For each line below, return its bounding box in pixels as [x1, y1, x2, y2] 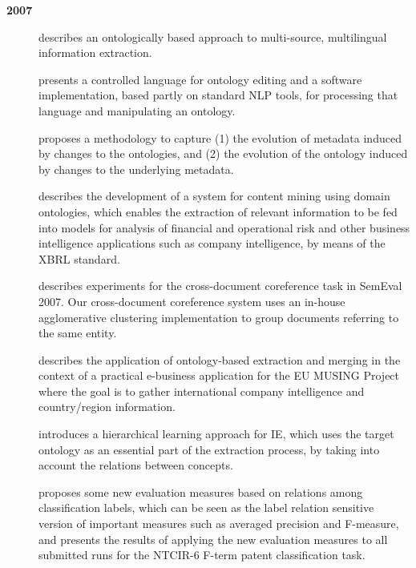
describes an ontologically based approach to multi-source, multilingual [38, 28, 387, 45]
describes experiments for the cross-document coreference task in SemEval [38, 277, 402, 294]
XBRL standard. [38, 250, 120, 267]
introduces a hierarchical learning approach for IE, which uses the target [38, 425, 394, 442]
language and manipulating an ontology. [38, 102, 236, 119]
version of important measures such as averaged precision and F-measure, [38, 515, 399, 532]
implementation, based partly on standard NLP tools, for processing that [38, 87, 398, 103]
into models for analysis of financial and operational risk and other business [38, 219, 410, 236]
